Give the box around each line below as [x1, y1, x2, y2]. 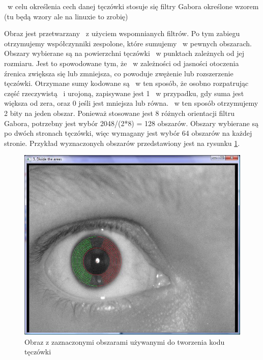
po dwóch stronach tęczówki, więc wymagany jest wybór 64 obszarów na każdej [4, 128, 252, 138]
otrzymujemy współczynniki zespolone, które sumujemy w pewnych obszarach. [4, 38, 252, 48]
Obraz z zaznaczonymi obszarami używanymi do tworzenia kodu [24, 336, 225, 347]
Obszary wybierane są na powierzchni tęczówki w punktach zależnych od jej [4, 48, 244, 58]
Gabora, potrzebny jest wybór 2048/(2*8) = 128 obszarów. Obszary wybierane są [4, 117, 258, 128]
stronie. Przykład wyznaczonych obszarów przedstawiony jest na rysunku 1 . [4, 137, 240, 148]
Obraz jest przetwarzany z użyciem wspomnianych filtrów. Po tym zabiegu [4, 28, 240, 39]
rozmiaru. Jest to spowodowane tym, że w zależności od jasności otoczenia [4, 57, 239, 68]
